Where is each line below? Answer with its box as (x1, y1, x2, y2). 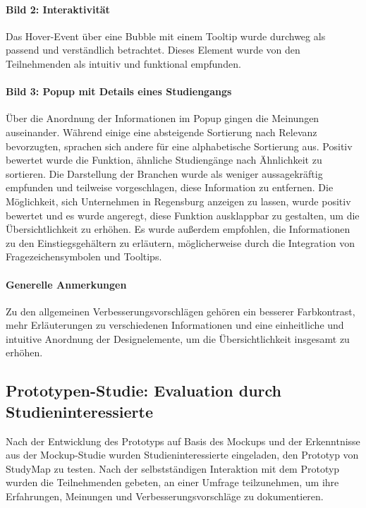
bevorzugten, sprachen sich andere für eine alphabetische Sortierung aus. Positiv (6, 138, 353, 153)
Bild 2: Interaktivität (6, 1, 110, 16)
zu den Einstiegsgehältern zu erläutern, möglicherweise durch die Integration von (6, 235, 355, 250)
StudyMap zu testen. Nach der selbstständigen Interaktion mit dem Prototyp (6, 461, 340, 476)
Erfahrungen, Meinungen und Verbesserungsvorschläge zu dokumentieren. (6, 489, 324, 504)
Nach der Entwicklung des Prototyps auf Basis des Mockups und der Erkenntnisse (6, 433, 360, 448)
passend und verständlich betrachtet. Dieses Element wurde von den (6, 42, 300, 57)
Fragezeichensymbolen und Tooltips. (6, 249, 162, 264)
